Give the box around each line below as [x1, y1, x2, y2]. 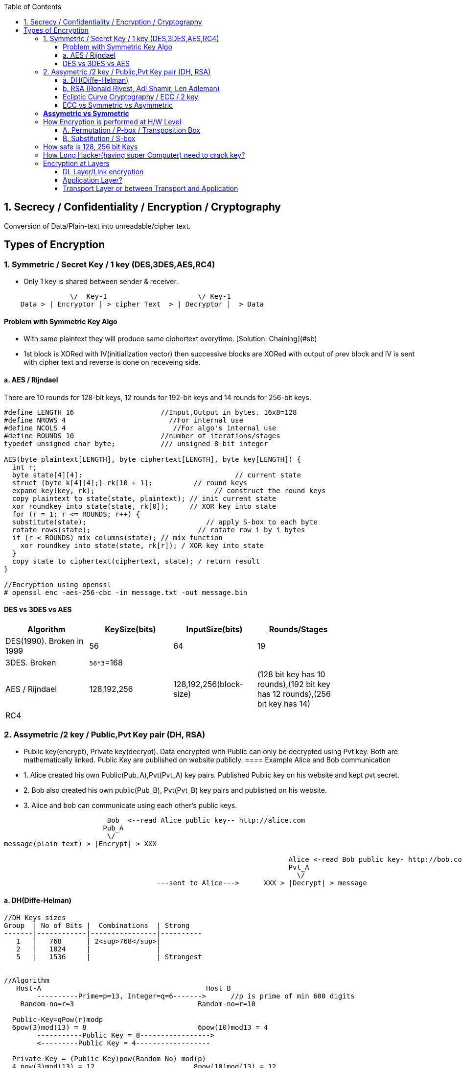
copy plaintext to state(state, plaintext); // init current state [12, 494, 277, 502]
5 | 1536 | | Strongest [16, 952, 202, 961]
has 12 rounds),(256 [257, 688, 331, 699]
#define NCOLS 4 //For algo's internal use [4, 424, 277, 432]
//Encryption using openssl [4, 580, 112, 589]
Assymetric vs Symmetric [43, 109, 129, 118]
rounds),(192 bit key [257, 679, 331, 689]
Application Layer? [63, 176, 122, 184]
